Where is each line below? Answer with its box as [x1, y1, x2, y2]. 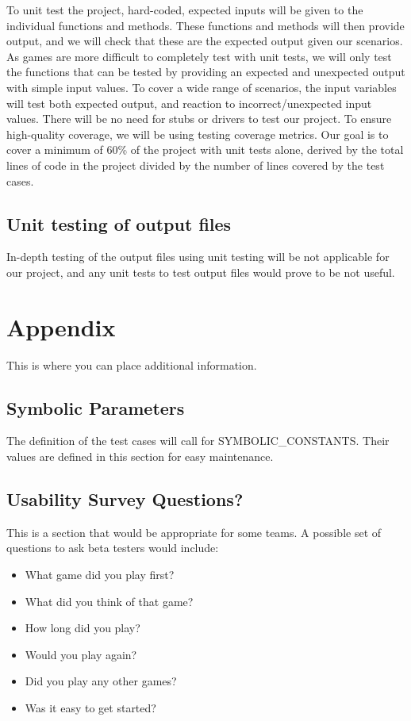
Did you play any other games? [25, 673, 177, 689]
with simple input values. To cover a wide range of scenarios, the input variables [6, 79, 397, 95]
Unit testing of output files [6, 211, 232, 236]
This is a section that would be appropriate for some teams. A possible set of [6, 523, 382, 540]
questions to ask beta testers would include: [6, 539, 219, 556]
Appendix [6, 310, 116, 343]
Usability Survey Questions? [6, 487, 244, 512]
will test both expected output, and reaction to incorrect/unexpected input [6, 94, 372, 111]
